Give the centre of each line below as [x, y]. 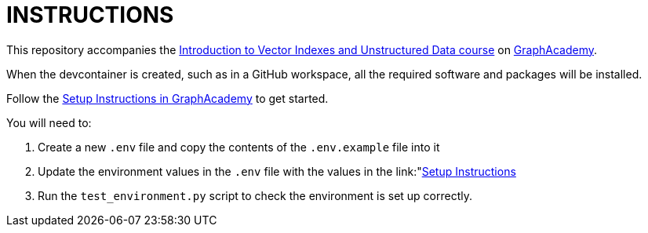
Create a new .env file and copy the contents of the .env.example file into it [239, 147]
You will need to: [49, 122]
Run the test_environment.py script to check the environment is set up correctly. [255, 195]
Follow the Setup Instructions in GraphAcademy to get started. [167, 98]
